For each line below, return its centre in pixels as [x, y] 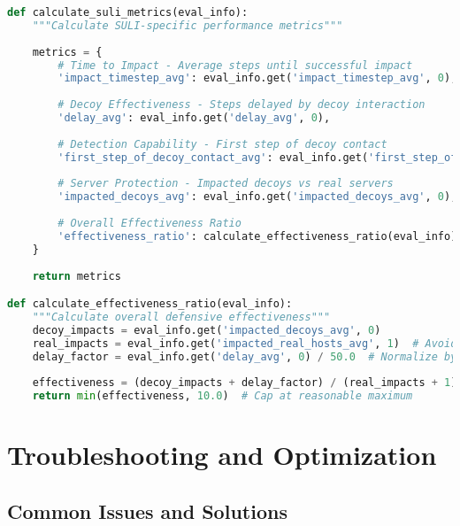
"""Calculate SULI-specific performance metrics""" [188, 25]
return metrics [77, 276]
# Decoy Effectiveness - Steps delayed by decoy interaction [241, 105]
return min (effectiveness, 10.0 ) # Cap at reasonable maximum [222, 396]
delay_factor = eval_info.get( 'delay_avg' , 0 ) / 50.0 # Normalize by [245, 356]
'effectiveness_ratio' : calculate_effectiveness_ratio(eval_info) [257, 236]
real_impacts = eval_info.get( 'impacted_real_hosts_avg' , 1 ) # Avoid [245, 343]
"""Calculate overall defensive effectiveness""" [181, 317]
